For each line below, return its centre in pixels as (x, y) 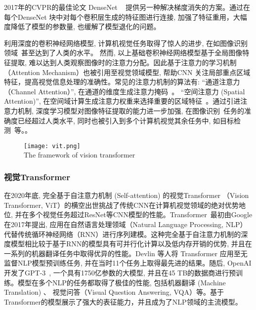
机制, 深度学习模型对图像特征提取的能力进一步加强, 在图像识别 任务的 (131, 110)
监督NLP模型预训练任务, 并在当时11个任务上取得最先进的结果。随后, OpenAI (128, 263)
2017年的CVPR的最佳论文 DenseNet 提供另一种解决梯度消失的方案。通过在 (127, 7)
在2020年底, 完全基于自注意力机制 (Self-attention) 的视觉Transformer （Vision (127, 195)
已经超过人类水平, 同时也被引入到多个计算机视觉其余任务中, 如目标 (126, 120)
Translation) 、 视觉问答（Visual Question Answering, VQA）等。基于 (114, 292)
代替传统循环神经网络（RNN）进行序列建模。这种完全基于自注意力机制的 (123, 234)
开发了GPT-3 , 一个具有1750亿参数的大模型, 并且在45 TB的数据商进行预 (120, 272)
